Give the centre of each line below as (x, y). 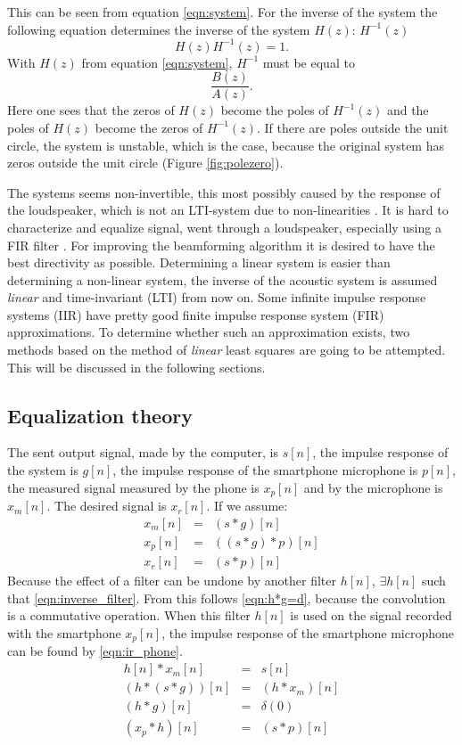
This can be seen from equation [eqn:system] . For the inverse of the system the (223, 12)
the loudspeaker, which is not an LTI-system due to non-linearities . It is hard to (228, 210)
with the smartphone (64, 633)
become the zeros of (149, 127)
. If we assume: (247, 506)
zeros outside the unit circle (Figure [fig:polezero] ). (145, 163)
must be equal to (309, 62)
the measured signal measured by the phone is (133, 487)
